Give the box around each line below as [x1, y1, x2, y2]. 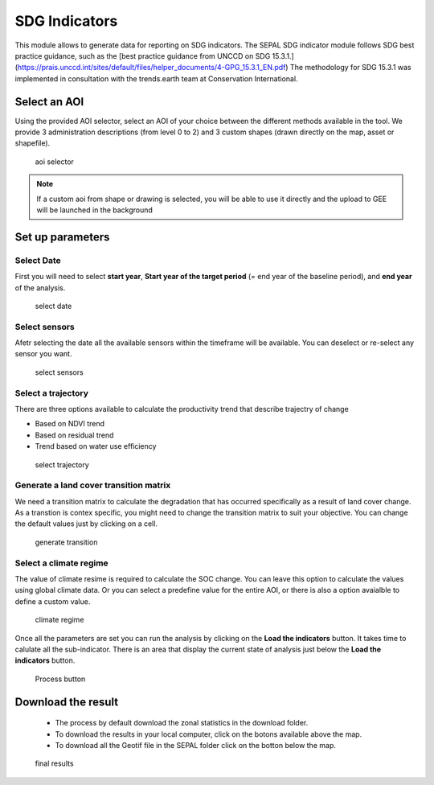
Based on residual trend [35, 430, 114, 440]
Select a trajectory [14, 387, 88, 398]
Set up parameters [14, 230, 110, 244]
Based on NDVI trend [35, 419, 104, 429]
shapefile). [14, 138, 51, 148]
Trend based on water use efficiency [35, 442, 157, 451]
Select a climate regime [14, 557, 108, 569]
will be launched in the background [36, 205, 153, 215]
